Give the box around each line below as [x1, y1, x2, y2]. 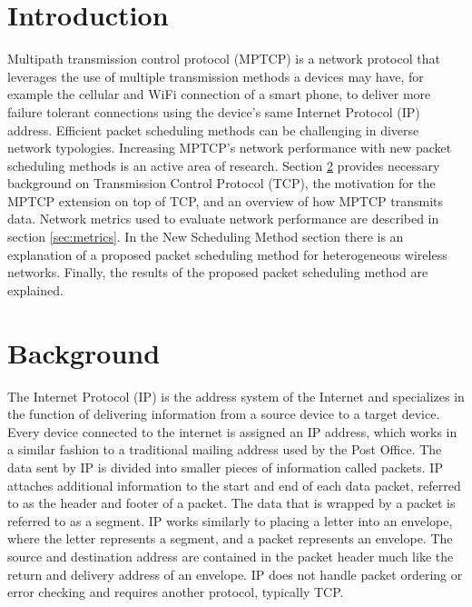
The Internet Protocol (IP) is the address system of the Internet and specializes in [7, 386, 465, 405]
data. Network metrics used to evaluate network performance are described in [7, 209, 439, 228]
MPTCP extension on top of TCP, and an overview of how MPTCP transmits [7, 191, 444, 210]
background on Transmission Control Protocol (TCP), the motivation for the [7, 174, 436, 193]
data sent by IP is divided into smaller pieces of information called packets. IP [7, 457, 443, 476]
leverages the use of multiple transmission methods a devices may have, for [7, 66, 424, 85]
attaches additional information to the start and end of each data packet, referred [7, 475, 461, 494]
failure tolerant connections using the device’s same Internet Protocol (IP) [7, 102, 420, 121]
